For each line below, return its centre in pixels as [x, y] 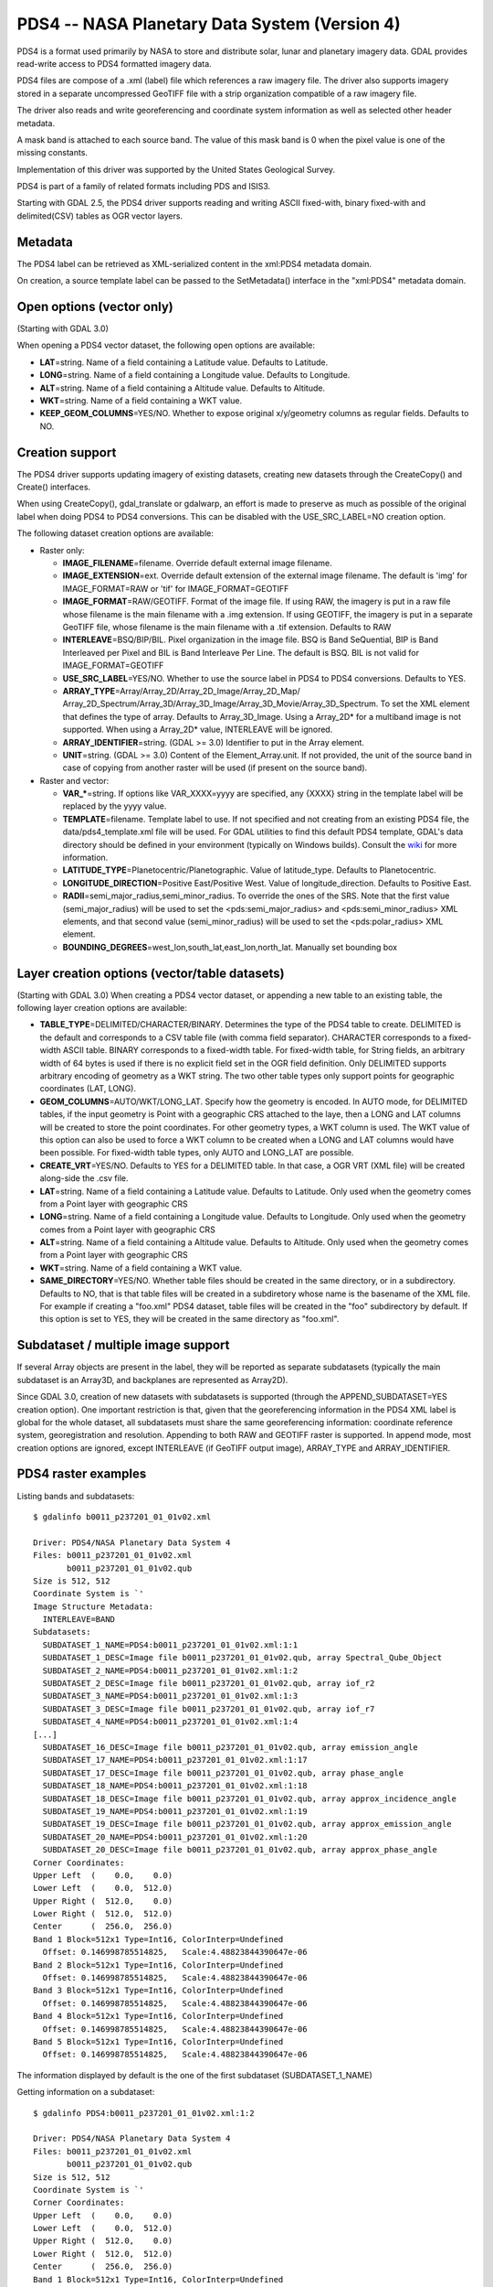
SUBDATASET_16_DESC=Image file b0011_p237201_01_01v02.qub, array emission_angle [231, 1747]
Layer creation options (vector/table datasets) [151, 973]
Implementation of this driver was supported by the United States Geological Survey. [176, 169]
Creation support [67, 452]
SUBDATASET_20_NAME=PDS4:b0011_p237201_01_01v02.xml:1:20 [175, 1837]
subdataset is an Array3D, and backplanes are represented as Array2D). [152, 1380]
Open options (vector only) [95, 306]
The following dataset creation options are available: [115, 533]
